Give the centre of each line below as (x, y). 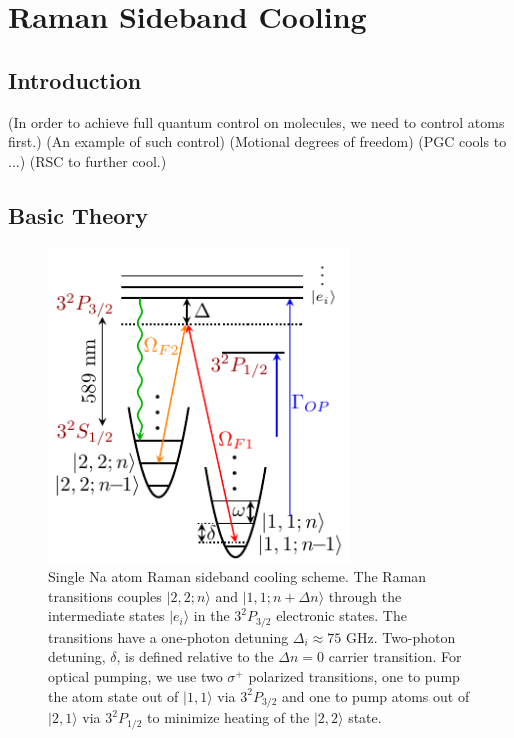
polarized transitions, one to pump (354, 676)
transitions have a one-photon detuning (168, 636)
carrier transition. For (395, 656)
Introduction (75, 79)
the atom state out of (113, 695)
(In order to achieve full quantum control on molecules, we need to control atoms (256, 121)
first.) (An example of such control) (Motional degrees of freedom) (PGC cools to (257, 141)
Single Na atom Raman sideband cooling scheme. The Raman (237, 576)
